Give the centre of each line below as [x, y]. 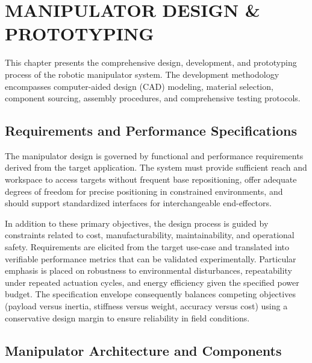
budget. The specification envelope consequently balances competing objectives [150, 294]
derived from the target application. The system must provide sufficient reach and [156, 167]
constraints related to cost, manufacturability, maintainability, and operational [150, 235]
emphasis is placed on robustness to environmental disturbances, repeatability [148, 270]
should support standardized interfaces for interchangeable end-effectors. [138, 203]
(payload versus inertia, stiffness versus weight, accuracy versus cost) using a [146, 306]
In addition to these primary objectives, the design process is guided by [137, 223]
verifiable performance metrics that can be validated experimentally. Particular [151, 258]
